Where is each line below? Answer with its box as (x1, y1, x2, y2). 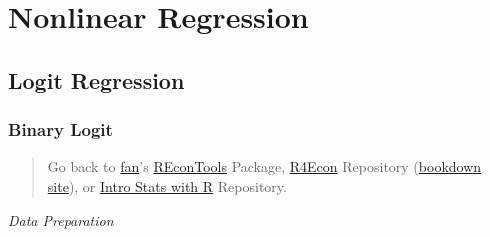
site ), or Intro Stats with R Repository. (47, 175, 287, 196)
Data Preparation (8, 209, 114, 230)
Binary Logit (8, 117, 113, 142)
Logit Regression (8, 64, 185, 95)
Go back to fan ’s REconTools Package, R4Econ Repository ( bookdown (47, 156, 482, 177)
